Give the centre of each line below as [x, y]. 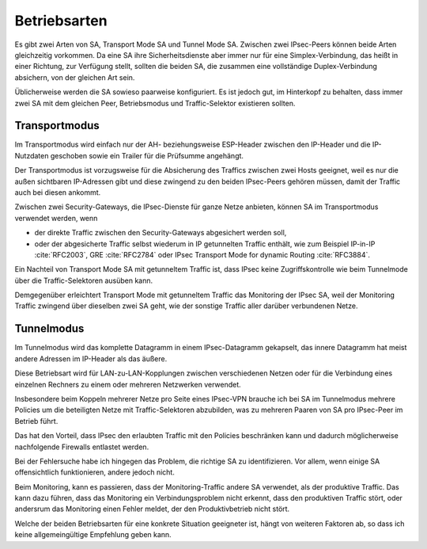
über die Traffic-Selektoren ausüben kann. [84, 280]
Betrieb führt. [36, 421]
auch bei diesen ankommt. [58, 192]
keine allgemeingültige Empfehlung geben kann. [93, 535]
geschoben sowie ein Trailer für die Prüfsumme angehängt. [147, 155]
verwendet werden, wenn [56, 218]
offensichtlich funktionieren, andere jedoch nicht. [95, 472]
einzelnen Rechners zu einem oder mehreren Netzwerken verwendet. [128, 384]
